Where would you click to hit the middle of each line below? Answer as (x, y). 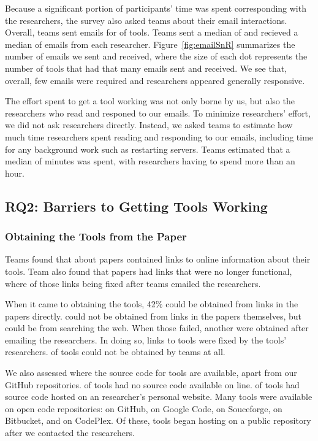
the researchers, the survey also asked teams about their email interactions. (146, 20)
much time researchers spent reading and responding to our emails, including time (159, 136)
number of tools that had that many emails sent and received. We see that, (146, 68)
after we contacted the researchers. (70, 433)
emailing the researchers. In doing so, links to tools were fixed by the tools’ (146, 339)
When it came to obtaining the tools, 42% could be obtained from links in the (152, 304)
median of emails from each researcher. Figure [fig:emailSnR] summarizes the (150, 44)
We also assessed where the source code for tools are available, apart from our (151, 373)
